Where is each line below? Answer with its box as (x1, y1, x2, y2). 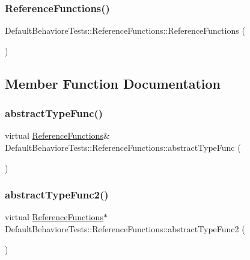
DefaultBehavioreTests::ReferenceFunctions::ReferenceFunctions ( (5, 24, 245, 37)
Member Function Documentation (5, 74, 221, 92)
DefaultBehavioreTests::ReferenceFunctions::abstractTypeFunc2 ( (5, 223, 245, 235)
